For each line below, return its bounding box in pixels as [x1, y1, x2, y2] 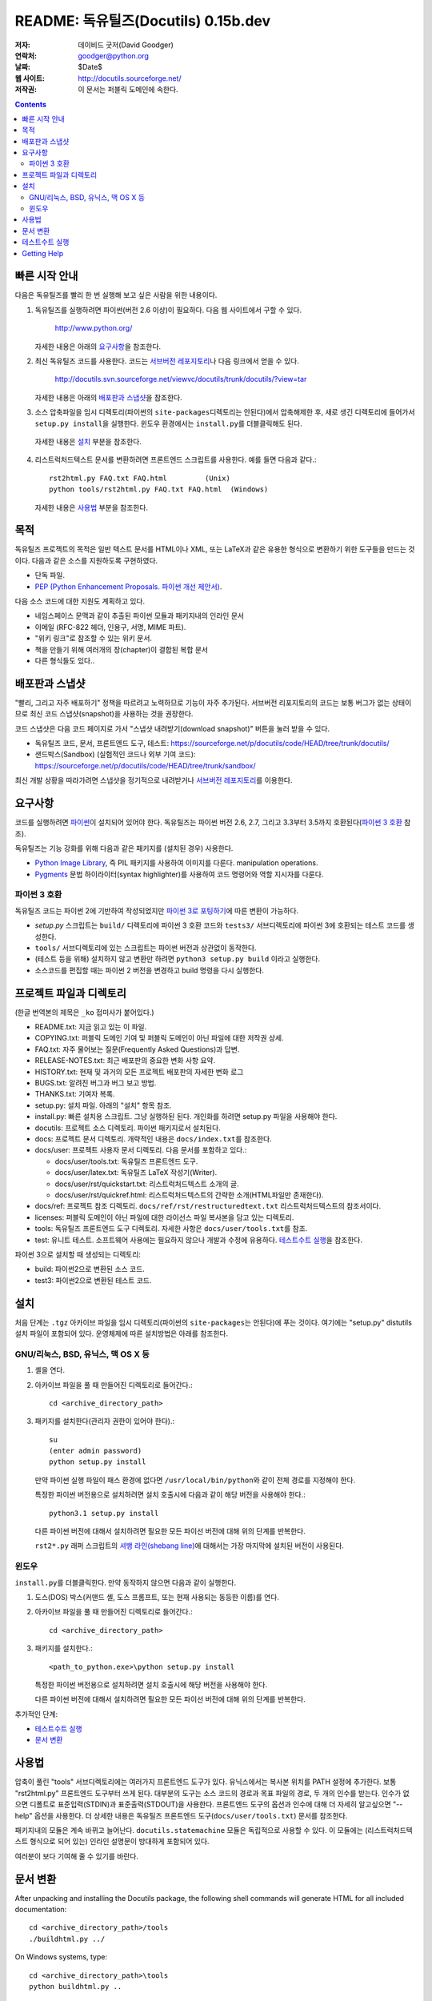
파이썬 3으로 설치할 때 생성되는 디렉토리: [14, 1249, 142, 1259]
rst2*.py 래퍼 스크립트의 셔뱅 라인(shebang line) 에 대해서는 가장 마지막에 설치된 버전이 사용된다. [34, 1541, 344, 1550]
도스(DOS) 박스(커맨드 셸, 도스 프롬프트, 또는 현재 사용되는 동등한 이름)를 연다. [34, 1592, 280, 1602]
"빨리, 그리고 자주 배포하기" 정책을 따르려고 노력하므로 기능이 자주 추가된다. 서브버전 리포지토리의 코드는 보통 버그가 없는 [14, 697, 390, 708]
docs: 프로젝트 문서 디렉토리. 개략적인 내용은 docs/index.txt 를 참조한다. [34, 1134, 272, 1144]
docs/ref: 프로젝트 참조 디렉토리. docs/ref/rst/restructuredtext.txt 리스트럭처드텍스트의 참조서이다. [34, 1201, 382, 1211]
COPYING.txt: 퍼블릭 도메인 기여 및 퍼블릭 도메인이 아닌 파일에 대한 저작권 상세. [34, 1033, 284, 1043]
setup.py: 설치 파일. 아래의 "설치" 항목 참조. [34, 1101, 172, 1110]
